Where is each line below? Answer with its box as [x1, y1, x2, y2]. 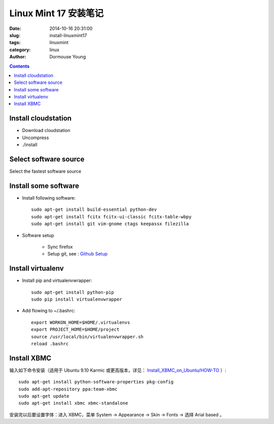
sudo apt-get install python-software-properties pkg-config [18, 379, 174, 385]
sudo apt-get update [18, 394, 70, 399]
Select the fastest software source [9, 168, 81, 175]
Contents [9, 63, 30, 69]
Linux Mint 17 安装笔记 [9, 8, 104, 19]
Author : [9, 54, 26, 60]
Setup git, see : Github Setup [47, 251, 108, 257]
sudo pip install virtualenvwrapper [31, 296, 122, 302]
